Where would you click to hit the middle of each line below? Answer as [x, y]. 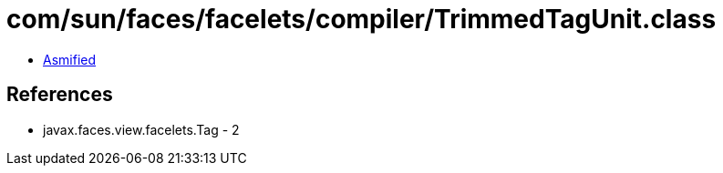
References [60, 95]
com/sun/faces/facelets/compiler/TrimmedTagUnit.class [361, 19]
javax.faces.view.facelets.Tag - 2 [141, 129]
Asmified [70, 59]
